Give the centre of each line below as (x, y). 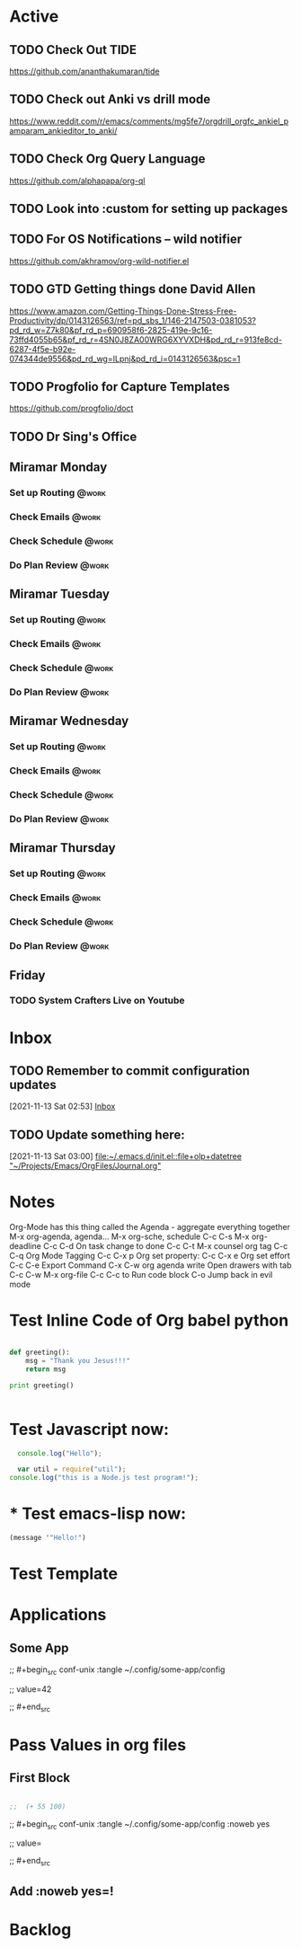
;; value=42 (31, 1689)
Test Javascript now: (89, 1429)
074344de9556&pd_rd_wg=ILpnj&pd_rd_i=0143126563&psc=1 (125, 359)
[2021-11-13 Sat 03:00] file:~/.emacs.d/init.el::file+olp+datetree (126, 1156)
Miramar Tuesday (60, 594)
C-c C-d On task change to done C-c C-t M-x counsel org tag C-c (166, 1246)
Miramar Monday (58, 468)
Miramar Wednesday (69, 721)
